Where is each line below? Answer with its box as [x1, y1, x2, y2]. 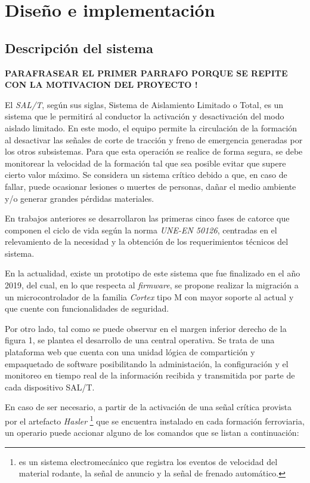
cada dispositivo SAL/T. [5, 380, 95, 393]
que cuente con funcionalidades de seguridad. [5, 302, 169, 315]
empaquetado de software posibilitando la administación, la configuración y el [5, 357, 289, 370]
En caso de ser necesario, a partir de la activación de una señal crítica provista [5, 401, 292, 413]
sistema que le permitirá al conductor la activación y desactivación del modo [5, 110, 284, 122]
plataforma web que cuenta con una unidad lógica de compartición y [5, 346, 255, 358]
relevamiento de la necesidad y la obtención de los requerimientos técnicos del [5, 235, 289, 248]
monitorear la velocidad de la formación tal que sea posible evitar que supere [5, 156, 286, 169]
